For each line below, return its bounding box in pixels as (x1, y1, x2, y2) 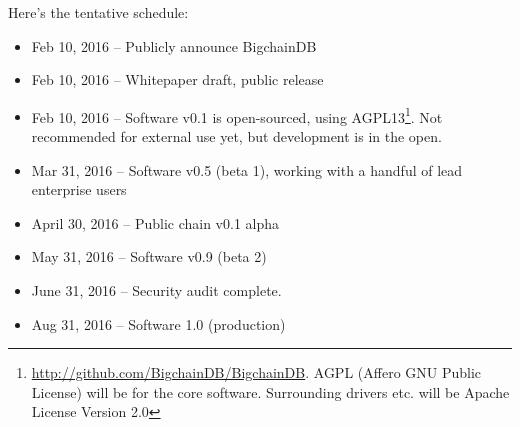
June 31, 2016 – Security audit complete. (31, 280, 282, 300)
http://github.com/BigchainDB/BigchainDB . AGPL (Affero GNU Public (31, 362, 482, 383)
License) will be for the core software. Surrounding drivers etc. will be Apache (31, 381, 510, 402)
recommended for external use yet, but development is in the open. (31, 126, 442, 147)
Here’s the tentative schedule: (8, 2, 189, 22)
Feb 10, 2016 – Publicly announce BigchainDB (31, 35, 317, 56)
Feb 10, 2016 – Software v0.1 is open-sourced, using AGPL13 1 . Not (31, 103, 443, 127)
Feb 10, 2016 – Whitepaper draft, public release (31, 69, 324, 90)
